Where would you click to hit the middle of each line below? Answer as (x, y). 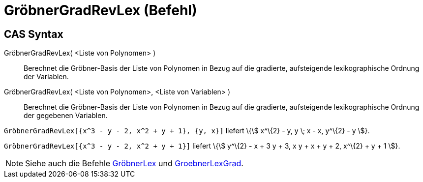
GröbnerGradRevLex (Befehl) (101, 10)
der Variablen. (46, 77)
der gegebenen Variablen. (66, 116)
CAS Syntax (34, 34)
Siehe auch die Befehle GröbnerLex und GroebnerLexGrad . (134, 164)
